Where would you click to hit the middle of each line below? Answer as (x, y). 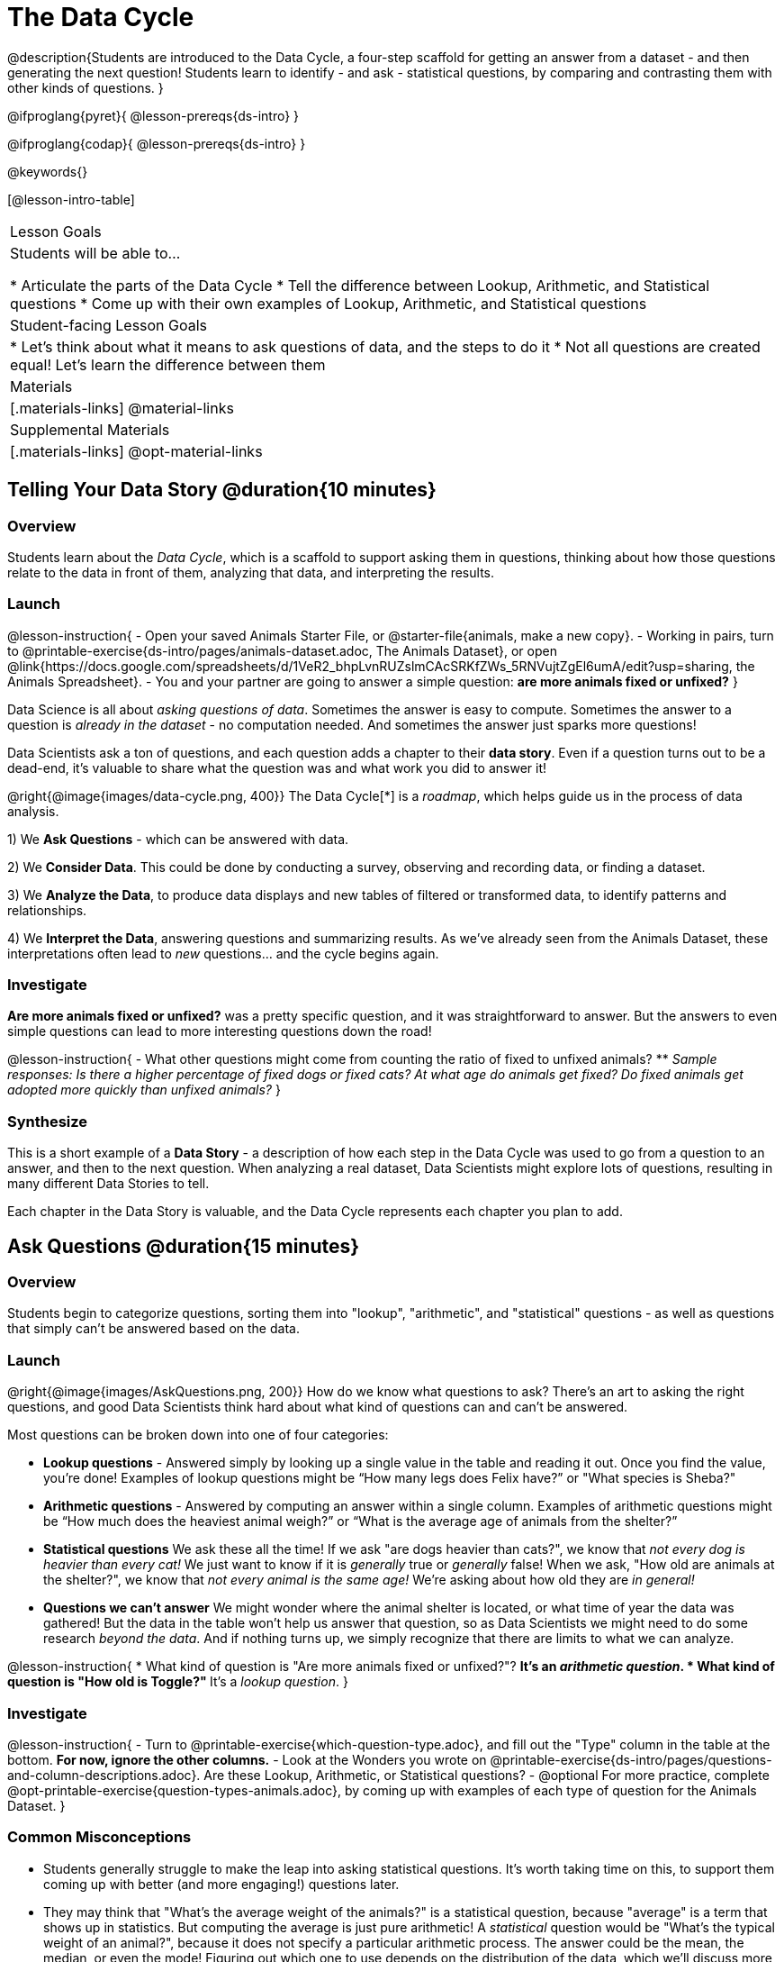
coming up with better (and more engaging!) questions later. (221, 1884)
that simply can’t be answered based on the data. (153, 1329)
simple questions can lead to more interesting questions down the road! (220, 1031)
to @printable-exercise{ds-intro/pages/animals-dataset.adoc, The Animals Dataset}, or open (282, 650)
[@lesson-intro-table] (71, 199)
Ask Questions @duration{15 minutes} (184, 1246)
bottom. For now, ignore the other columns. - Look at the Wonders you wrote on (247, 1759)
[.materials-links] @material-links (122, 408)
